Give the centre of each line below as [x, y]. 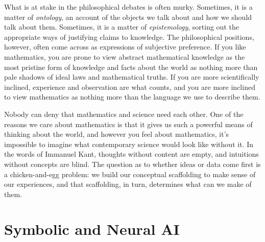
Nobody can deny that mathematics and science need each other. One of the [124, 114]
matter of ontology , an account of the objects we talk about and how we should [128, 17]
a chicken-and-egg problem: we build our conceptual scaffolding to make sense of [130, 174]
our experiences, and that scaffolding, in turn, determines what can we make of [128, 184]
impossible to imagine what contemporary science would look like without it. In [129, 144]
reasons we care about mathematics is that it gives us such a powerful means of [128, 124]
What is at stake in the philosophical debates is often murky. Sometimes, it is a [128, 7]
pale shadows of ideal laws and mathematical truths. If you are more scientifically [132, 77]
